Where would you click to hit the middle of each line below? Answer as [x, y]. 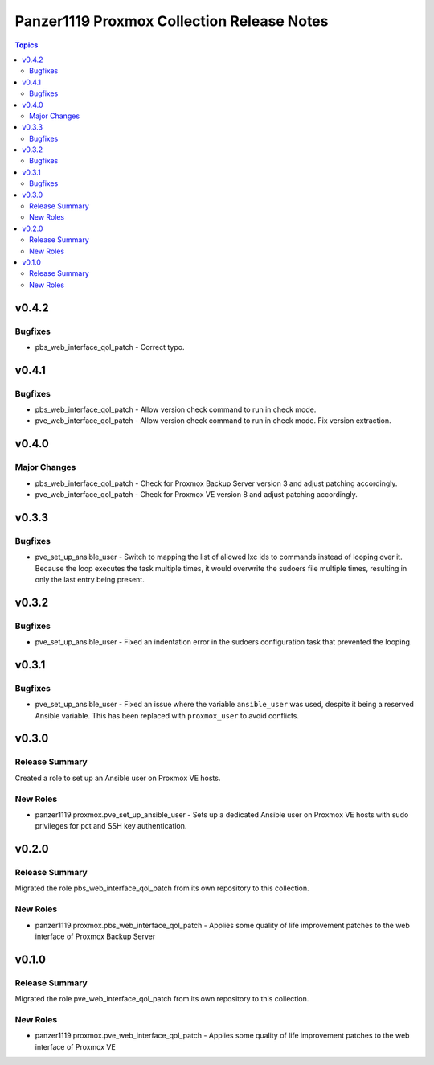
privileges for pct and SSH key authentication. [111, 826]
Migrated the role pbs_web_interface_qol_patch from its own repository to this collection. [162, 888]
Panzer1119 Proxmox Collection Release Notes [172, 21]
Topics [27, 45]
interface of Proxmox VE [75, 1046]
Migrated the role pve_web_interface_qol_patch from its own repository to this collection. [162, 999]
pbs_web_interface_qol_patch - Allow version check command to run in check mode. [176, 409]
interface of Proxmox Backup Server [95, 936]
